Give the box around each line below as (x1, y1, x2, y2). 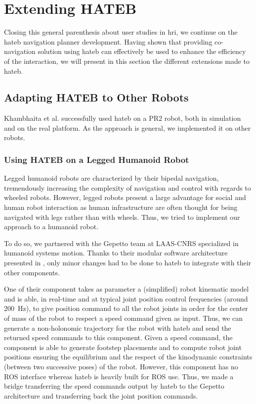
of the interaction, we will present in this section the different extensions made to (4, 55, 250, 66)
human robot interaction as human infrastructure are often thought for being (4, 202, 238, 212)
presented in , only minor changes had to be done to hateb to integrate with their (4, 257, 252, 268)
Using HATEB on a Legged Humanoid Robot (4, 153, 189, 165)
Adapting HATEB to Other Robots (4, 90, 189, 105)
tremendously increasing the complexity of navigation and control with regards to (4, 182, 251, 193)
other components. (4, 267, 60, 277)
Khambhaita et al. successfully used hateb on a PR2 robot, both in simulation (4, 113, 241, 123)
